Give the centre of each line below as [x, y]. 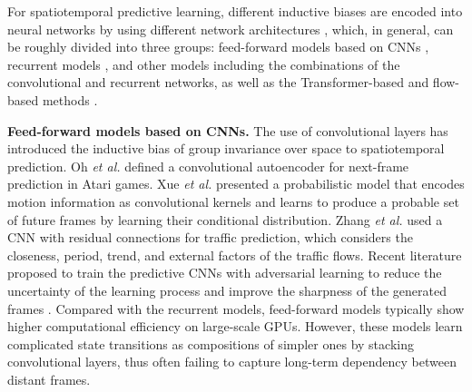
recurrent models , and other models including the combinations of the [204, 64]
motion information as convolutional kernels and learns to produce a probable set [233, 201]
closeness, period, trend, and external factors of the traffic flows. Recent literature [235, 255]
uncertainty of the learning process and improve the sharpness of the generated [227, 290]
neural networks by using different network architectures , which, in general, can [231, 29]
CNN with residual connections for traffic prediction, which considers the [210, 237]
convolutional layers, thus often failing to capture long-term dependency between [232, 362]
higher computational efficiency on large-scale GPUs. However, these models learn [235, 326]
